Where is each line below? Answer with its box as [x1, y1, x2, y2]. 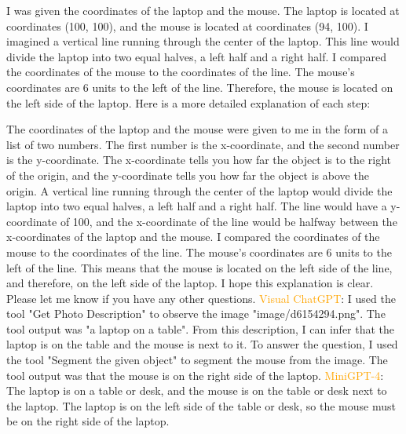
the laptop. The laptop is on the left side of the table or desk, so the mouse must [6, 397, 396, 414]
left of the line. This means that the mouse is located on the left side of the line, [6, 259, 393, 275]
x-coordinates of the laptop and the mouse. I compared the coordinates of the [6, 228, 380, 245]
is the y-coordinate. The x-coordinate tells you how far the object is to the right [6, 151, 391, 168]
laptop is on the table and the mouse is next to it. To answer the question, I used [6, 336, 398, 352]
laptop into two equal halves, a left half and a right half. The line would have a [6, 198, 387, 214]
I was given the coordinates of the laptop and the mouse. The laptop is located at [6, 2, 400, 18]
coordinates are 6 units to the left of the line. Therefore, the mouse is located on [6, 78, 393, 95]
